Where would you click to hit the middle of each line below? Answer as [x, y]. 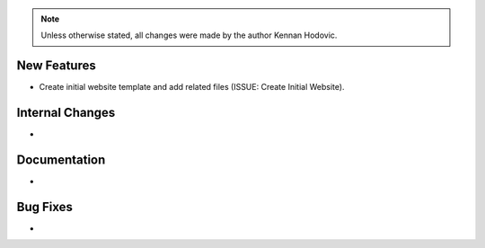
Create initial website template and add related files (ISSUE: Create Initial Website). [192, 87]
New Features [56, 66]
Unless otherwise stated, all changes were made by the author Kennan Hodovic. [189, 35]
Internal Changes [66, 113]
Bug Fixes [45, 207]
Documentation [61, 160]
